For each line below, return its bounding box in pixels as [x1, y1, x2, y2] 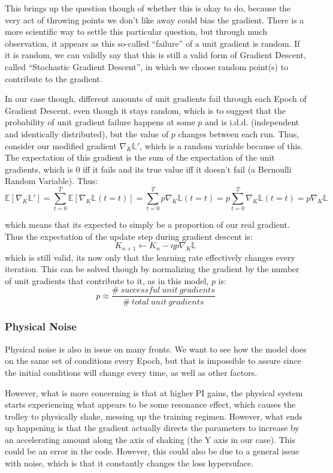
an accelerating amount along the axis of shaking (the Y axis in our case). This [5, 433, 296, 445]
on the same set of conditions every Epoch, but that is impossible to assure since [5, 354, 301, 367]
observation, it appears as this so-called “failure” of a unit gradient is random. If [5, 37, 300, 49]
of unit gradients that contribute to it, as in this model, [5, 274, 209, 287]
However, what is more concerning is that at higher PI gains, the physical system [5, 386, 303, 399]
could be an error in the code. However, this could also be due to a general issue [5, 445, 299, 457]
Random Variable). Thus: [5, 174, 98, 187]
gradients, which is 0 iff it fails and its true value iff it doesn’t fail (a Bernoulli [5, 162, 292, 175]
